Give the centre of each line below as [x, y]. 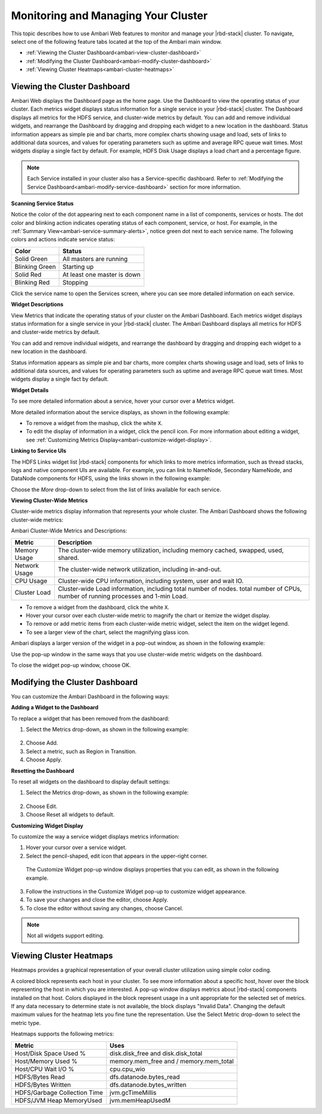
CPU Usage [31, 581]
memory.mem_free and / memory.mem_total [171, 1061]
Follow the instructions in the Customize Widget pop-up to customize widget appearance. [136, 891]
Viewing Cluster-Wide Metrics [49, 501]
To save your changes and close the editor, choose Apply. [97, 900]
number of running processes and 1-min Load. [123, 596]
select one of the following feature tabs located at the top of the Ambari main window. [117, 41]
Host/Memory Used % [46, 1061]
